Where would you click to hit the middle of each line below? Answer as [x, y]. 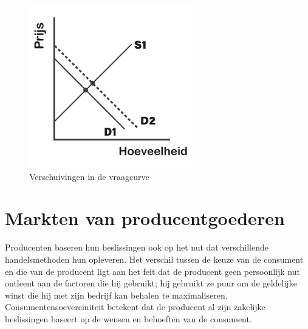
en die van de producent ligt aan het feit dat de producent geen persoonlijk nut [152, 271]
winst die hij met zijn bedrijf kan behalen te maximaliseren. [116, 295]
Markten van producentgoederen [145, 218]
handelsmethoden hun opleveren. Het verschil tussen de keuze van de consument [154, 259]
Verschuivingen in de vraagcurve [89, 176]
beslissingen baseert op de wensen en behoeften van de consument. [128, 318]
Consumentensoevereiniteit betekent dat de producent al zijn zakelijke [135, 307]
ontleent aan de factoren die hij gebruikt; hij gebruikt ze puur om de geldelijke [151, 283]
